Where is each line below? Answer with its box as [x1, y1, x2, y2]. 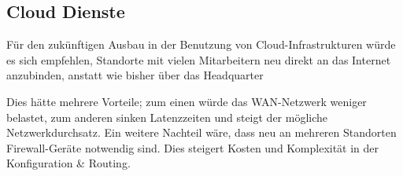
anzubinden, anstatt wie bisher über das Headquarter [6, 67, 264, 83]
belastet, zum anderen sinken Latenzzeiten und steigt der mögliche [6, 108, 328, 125]
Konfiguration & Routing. [6, 155, 131, 171]
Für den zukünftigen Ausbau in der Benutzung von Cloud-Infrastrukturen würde [6, 36, 396, 53]
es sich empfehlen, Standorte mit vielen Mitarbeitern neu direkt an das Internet [6, 51, 391, 68]
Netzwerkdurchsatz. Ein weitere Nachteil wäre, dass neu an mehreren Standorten [6, 124, 397, 141]
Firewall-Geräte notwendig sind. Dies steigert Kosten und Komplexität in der [6, 139, 379, 156]
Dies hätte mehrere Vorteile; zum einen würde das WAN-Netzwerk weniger [6, 93, 367, 109]
